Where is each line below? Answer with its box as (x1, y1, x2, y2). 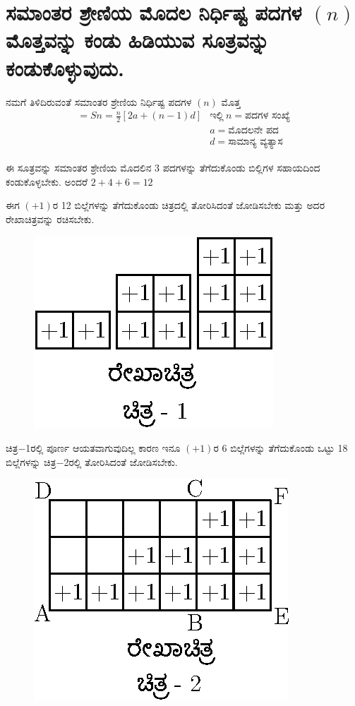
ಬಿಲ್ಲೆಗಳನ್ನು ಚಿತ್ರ (6, 454, 56, 469)
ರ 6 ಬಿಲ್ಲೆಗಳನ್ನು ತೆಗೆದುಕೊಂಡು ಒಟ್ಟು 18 (213, 441, 348, 455)
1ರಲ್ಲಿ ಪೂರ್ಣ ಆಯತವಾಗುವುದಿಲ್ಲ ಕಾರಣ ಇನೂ (25, 441, 181, 455)
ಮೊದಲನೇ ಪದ (228, 126, 279, 136)
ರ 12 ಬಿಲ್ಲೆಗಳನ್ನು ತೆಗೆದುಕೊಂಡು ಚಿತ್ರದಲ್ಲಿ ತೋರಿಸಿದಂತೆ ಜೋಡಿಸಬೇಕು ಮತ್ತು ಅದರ (52, 198, 325, 213)
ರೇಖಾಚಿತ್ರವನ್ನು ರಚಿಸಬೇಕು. (6, 212, 95, 226)
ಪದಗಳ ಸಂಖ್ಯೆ (245, 111, 290, 121)
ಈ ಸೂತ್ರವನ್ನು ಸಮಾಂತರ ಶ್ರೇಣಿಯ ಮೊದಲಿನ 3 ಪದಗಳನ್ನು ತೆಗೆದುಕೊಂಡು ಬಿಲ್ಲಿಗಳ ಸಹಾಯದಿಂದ (6, 160, 320, 175)
